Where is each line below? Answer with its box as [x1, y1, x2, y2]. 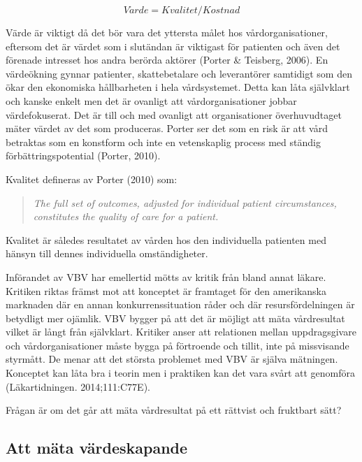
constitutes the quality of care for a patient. [33, 209, 219, 224]
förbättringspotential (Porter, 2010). [6, 148, 161, 163]
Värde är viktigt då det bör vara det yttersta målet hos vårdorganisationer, [6, 25, 328, 39]
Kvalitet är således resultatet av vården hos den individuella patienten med [6, 232, 326, 247]
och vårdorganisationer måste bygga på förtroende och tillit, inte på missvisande [6, 338, 349, 352]
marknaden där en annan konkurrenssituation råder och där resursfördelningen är [6, 297, 355, 312]
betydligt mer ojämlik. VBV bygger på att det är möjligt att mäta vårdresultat [6, 310, 345, 325]
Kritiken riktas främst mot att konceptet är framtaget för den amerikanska [6, 283, 327, 298]
